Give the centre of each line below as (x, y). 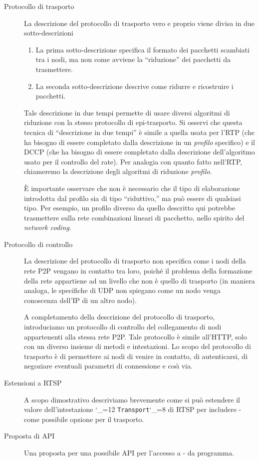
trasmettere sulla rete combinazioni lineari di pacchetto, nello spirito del (134, 217)
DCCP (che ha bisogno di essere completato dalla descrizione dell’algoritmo (139, 152)
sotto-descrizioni (49, 33)
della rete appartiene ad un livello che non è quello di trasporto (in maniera (139, 280)
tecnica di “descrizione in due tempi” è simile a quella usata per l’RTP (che (139, 132)
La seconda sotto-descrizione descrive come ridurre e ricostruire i (134, 86)
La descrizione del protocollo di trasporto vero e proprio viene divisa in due (139, 23)
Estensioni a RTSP (33, 382)
